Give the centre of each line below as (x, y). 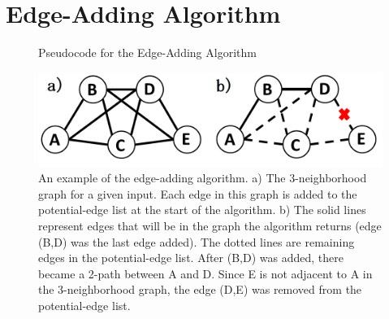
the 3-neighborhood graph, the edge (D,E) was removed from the (200, 289)
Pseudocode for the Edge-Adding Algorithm (147, 52)
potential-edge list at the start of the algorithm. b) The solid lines (202, 210)
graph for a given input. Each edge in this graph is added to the (198, 193)
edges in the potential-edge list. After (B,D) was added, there (191, 258)
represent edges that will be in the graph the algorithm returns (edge (210, 226)
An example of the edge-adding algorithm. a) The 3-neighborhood (203, 178)
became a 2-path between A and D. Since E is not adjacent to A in (205, 273)
